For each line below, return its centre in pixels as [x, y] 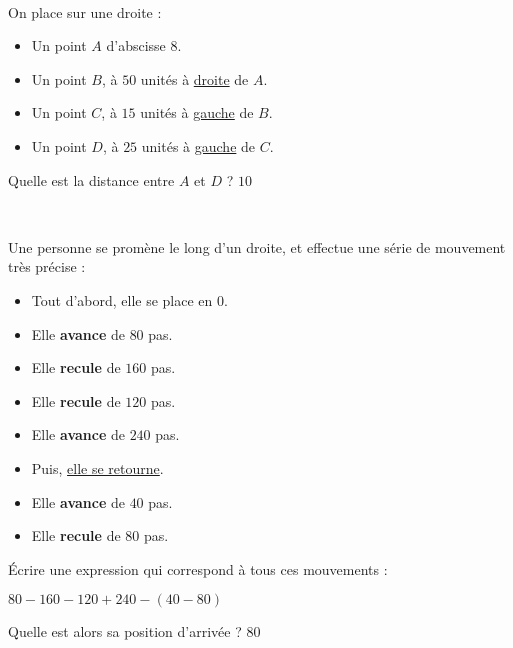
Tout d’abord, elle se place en [122, 299]
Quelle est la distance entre [91, 179]
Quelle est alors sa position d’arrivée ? [125, 631]
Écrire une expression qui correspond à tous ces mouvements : [198, 568]
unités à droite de [194, 78]
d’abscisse [136, 45]
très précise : [47, 266]
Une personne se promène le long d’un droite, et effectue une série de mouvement [257, 246]
